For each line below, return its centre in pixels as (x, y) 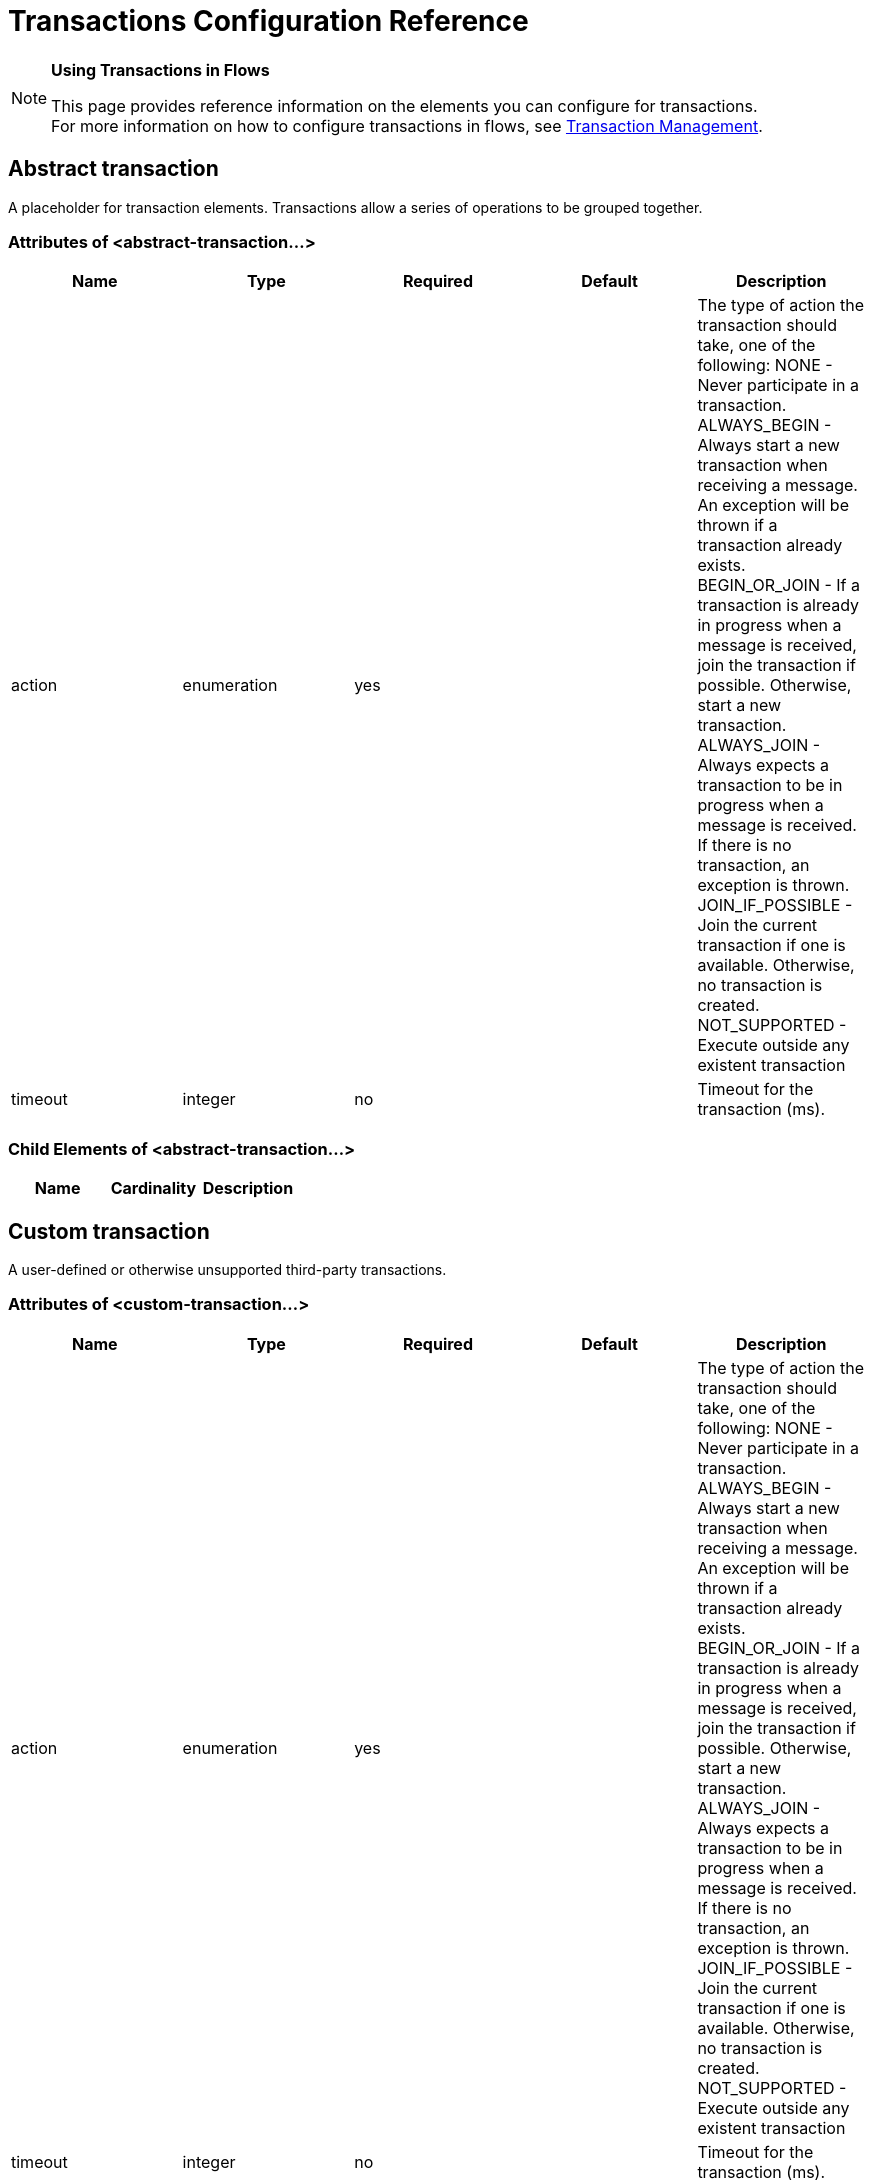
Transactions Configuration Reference (268, 21)
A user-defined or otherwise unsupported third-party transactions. (227, 1269)
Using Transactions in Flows (160, 69)
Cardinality (153, 1188)
